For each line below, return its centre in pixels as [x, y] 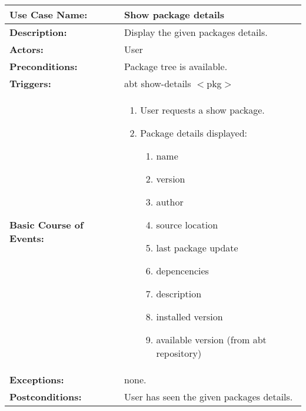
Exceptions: [37, 379]
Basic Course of [46, 225]
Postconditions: [46, 397]
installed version [189, 316]
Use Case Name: [49, 14]
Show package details [174, 14]
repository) [179, 353]
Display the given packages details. [196, 32]
